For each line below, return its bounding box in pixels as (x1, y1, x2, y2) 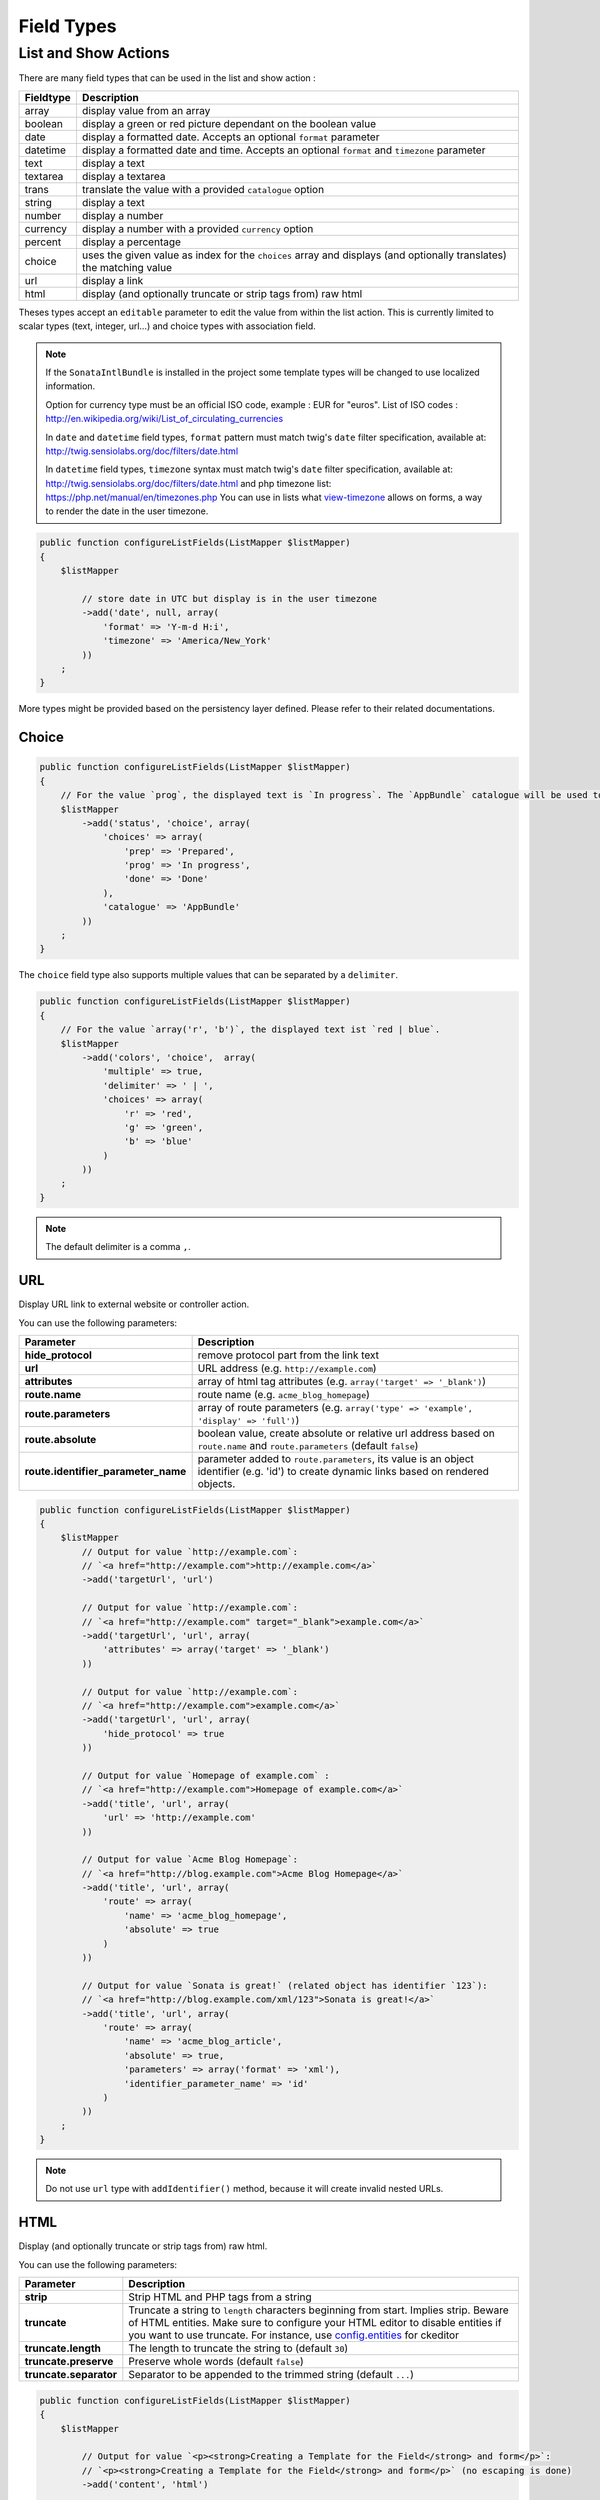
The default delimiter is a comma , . (45, 1241, 192, 1253)
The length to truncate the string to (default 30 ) (128, 2341, 349, 2355)
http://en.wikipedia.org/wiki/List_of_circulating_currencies (45, 413, 284, 425)
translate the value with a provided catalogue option (81, 182, 325, 196)
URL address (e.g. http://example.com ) (197, 1361, 377, 1375)
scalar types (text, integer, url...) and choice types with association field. (18, 320, 316, 332)
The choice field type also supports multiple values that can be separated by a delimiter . (18, 969, 399, 981)
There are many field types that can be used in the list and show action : (18, 72, 317, 84)
